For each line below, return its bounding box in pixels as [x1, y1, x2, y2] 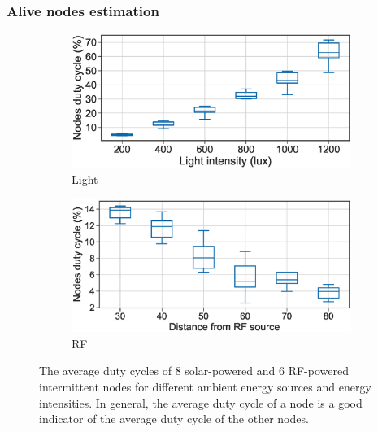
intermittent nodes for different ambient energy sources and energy [39, 378, 371, 395]
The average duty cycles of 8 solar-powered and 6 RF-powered [39, 362, 349, 379]
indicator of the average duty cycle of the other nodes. [39, 410, 309, 427]
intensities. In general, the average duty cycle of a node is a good [39, 394, 363, 411]
